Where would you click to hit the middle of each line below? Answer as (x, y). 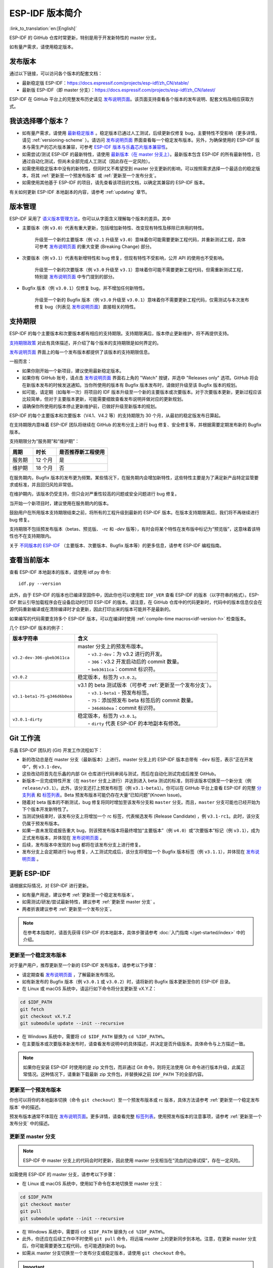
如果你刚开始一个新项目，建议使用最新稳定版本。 (73, 371)
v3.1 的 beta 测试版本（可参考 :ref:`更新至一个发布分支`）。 (146, 685)
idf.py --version (40, 584)
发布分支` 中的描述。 (31, 1123)
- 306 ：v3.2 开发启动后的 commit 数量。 (135, 662)
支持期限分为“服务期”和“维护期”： (44, 441)
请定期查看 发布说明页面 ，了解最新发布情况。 (70, 974)
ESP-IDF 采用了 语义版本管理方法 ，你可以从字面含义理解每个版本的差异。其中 (90, 219)
